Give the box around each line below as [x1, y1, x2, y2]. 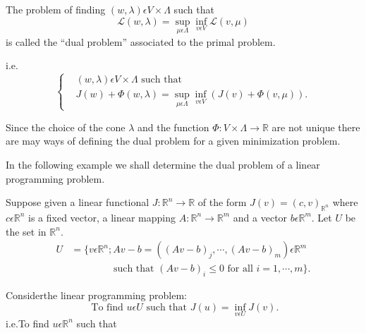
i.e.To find [6, 315, 49, 330]
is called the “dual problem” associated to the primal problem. [6, 34, 276, 49]
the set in [6, 224, 47, 238]
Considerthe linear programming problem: [6, 288, 187, 302]
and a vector [233, 210, 288, 224]
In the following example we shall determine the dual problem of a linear [6, 157, 320, 171]
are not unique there [272, 119, 360, 134]
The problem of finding [6, 2, 106, 16]
